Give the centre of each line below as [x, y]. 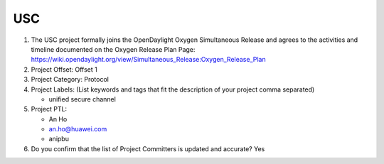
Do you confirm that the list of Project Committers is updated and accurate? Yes [148, 148]
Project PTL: [49, 109]
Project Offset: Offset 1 [64, 69]
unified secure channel [82, 99]
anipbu [59, 139]
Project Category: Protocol [70, 80]
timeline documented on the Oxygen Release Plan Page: [113, 49]
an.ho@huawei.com [78, 129]
